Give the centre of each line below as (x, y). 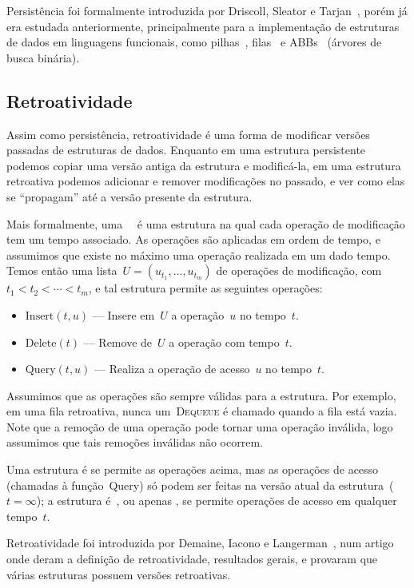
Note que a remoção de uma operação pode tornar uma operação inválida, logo (200, 426)
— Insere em (123, 314)
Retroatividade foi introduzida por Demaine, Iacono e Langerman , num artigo (200, 543)
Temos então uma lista (62, 270)
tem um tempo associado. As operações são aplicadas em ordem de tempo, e (193, 239)
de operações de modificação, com (299, 270)
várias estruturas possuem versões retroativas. (119, 574)
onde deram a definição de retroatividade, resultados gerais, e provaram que (192, 559)
